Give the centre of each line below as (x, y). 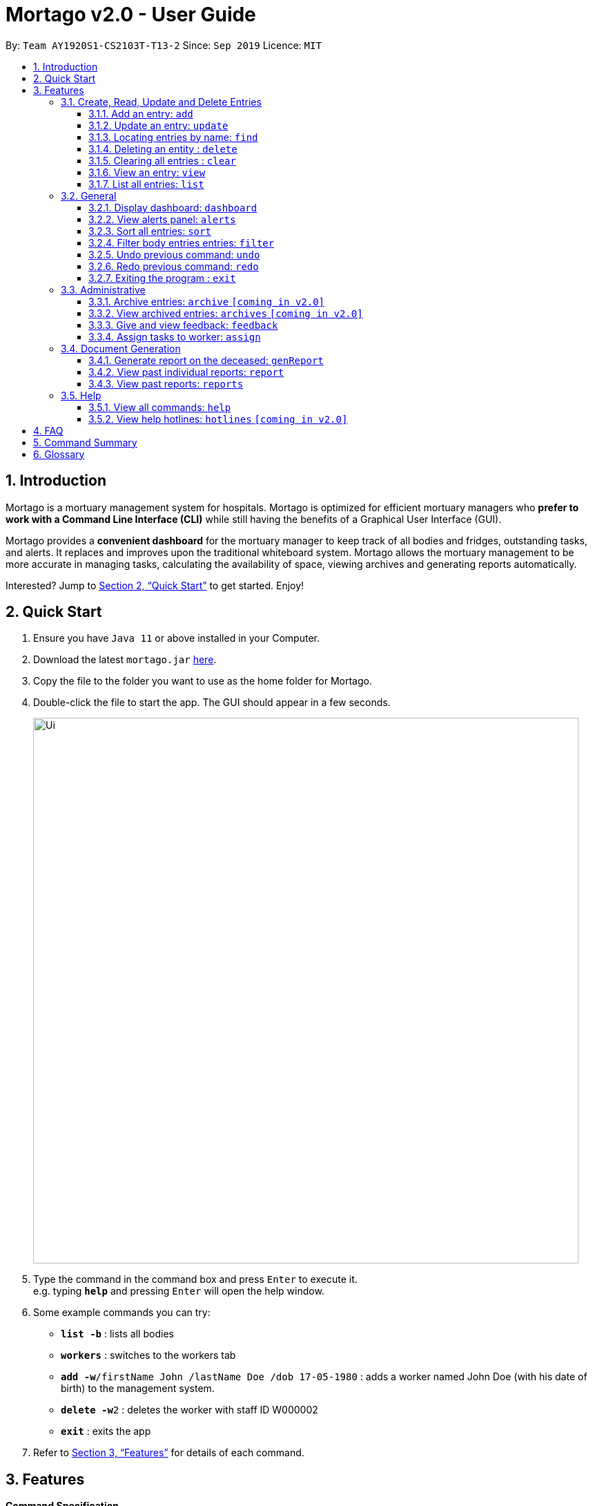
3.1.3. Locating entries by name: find (173, 137)
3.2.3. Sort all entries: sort (150, 231)
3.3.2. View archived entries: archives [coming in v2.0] (226, 313)
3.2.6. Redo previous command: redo (174, 266)
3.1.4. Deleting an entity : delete (163, 149)
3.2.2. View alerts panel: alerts (162, 219)
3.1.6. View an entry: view (147, 172)
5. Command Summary (85, 442)
